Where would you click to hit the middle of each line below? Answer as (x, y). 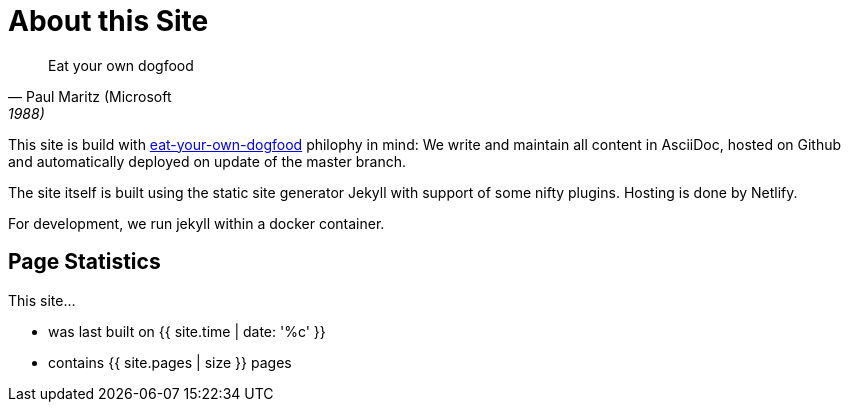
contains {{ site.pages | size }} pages (170, 362)
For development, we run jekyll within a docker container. (196, 223)
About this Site (108, 21)
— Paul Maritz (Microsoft (90, 96)
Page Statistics (84, 262)
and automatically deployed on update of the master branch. (207, 161)
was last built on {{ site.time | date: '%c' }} (187, 331)
